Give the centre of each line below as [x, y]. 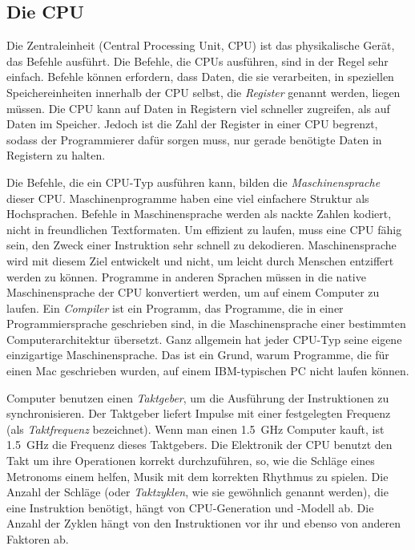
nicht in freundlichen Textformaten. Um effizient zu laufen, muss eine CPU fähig [204, 229]
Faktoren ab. [38, 539]
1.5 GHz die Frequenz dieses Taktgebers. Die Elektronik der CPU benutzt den [199, 445]
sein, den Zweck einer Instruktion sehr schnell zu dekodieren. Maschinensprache [201, 245]
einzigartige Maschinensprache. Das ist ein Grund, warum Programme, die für [198, 355]
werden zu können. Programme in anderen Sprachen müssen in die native [186, 276]
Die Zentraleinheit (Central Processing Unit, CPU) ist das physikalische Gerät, [201, 45]
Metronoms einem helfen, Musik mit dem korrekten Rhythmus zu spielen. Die [197, 476]
